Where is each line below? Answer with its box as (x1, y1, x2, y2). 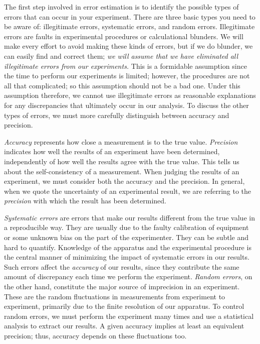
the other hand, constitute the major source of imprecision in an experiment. (4, 281, 240, 292)
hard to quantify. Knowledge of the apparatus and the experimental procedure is (4, 242, 251, 252)
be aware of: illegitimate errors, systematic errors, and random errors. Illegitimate (4, 21, 255, 32)
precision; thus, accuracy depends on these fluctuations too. (4, 330, 187, 340)
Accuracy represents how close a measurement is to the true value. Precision (4, 136, 238, 147)
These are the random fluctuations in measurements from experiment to (4, 291, 225, 301)
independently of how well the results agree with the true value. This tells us (4, 156, 239, 166)
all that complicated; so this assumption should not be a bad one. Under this (4, 80, 240, 90)
